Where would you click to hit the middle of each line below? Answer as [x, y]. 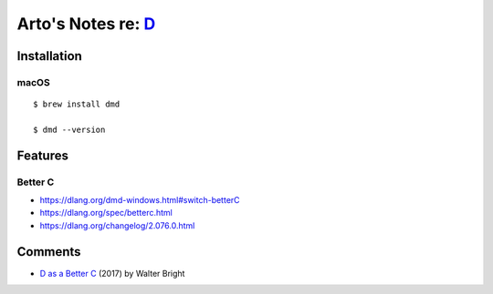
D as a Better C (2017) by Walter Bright [112, 273]
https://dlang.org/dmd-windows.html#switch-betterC [140, 200]
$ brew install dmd [77, 104]
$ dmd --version [69, 129]
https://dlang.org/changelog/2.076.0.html [117, 225]
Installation [49, 56]
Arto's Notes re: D [86, 24]
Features [42, 155]
